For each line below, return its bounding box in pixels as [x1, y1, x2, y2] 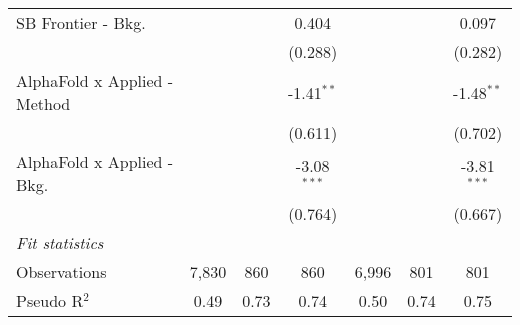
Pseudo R [16, 289, 84, 312]
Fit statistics [16, 231, 104, 254]
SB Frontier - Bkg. [16, 11, 146, 34]
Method [16, 92, 71, 115]
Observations [16, 260, 107, 283]
